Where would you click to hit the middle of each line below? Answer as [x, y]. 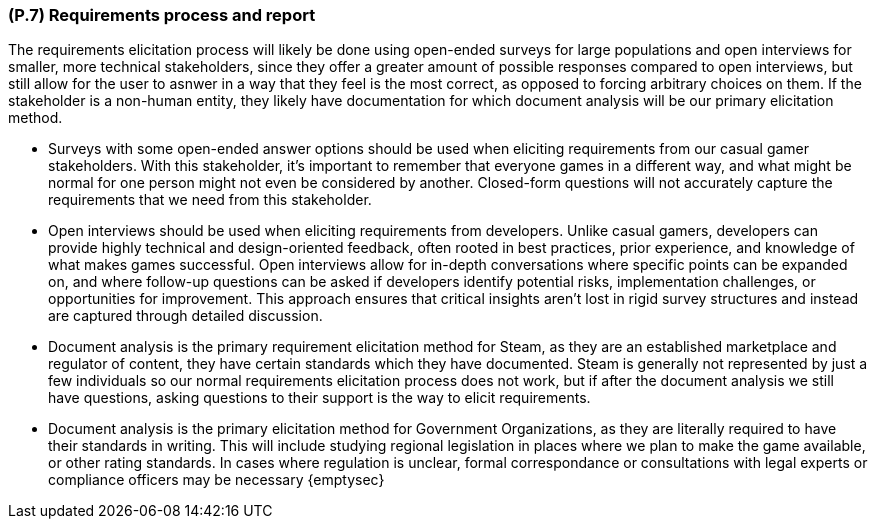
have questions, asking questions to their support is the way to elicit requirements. [319, 398]
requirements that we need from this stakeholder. [210, 200]
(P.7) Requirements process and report [162, 15]
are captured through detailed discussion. [185, 316]
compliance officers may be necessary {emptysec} [216, 480]
